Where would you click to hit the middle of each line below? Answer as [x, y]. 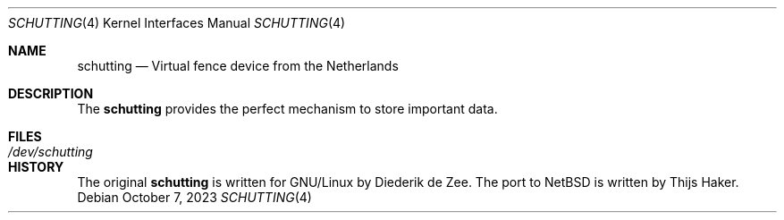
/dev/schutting [51, 152]
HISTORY [36, 167]
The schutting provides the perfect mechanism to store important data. [287, 109]
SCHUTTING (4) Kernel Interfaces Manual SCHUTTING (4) [177, 23]
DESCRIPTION [51, 93]
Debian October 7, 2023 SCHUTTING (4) [194, 197]
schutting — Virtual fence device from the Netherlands [238, 66]
